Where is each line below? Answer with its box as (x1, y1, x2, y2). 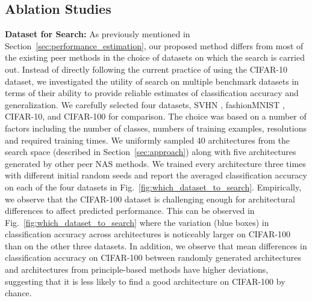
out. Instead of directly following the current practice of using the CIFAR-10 (5, 62, 287, 75)
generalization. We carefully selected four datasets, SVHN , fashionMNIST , (5, 98, 285, 111)
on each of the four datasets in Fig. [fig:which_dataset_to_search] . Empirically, (5, 180, 302, 193)
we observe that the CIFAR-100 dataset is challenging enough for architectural (5, 192, 295, 205)
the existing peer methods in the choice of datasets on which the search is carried (5, 51, 305, 64)
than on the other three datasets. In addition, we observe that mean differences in (5, 239, 307, 252)
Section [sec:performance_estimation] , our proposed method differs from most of (5, 39, 304, 52)
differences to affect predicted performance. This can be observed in (5, 204, 255, 217)
